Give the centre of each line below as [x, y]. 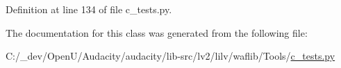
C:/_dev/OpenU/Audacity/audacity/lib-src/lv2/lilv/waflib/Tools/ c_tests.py [170, 56]
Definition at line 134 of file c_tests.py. [89, 9]
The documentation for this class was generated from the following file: [157, 32]
